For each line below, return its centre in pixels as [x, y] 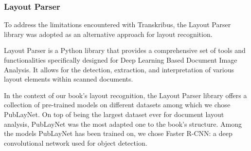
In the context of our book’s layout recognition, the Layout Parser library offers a [125, 95]
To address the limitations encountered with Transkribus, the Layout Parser [117, 25]
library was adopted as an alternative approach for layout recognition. [108, 34]
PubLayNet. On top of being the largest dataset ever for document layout [114, 114]
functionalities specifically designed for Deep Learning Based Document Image [121, 60]
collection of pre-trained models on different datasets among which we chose [117, 105]
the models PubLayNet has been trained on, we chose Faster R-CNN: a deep [118, 133]
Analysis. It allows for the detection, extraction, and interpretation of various [119, 69]
